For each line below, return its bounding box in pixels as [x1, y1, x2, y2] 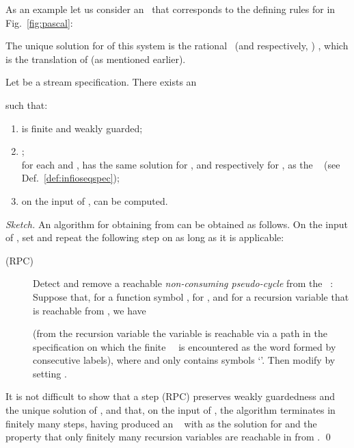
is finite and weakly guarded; [21, 121, 143, 135]
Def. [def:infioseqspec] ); [21, 171, 120, 185]
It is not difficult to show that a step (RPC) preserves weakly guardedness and [5, 389, 336, 403]
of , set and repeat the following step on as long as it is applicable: [5, 230, 284, 245]
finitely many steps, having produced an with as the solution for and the [5, 416, 317, 430]
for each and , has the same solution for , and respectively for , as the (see [21, 157, 340, 171]
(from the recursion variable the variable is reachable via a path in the [33, 326, 327, 340]
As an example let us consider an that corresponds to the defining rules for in [5, 2, 336, 16]
